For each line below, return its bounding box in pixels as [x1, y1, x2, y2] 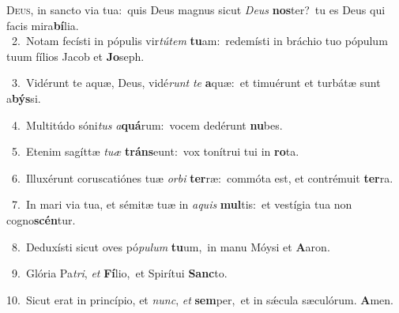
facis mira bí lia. [6, 17, 79, 33]
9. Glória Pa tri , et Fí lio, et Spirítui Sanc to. [11, 265, 228, 281]
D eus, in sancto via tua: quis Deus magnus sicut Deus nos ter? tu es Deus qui [6, 2, 386, 17]
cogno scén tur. [6, 211, 76, 228]
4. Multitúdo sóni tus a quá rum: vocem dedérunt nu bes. [11, 116, 283, 133]
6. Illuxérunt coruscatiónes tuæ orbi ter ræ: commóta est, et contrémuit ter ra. [11, 169, 393, 186]
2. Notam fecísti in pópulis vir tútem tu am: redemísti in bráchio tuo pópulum [11, 32, 388, 49]
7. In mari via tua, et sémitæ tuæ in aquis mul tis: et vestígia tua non [11, 196, 352, 213]
